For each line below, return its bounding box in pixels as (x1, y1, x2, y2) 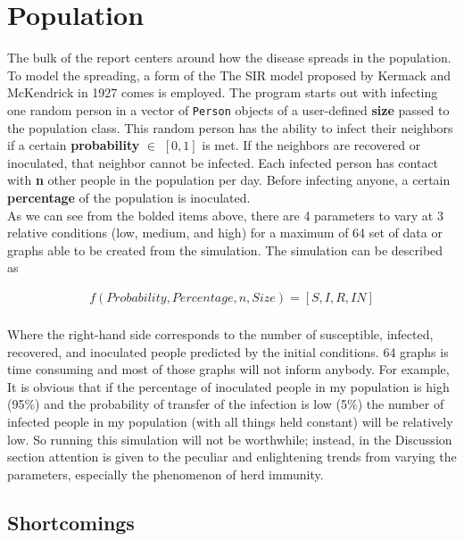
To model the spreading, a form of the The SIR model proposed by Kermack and (7, 65, 452, 84)
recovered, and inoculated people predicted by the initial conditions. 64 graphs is (7, 342, 449, 361)
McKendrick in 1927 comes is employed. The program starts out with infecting (7, 83, 438, 102)
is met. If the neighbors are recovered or (202, 136, 421, 154)
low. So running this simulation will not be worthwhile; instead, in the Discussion (7, 429, 452, 448)
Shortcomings (7, 508, 135, 536)
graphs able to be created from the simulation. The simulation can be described (7, 240, 443, 259)
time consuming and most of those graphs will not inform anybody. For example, (7, 360, 450, 379)
